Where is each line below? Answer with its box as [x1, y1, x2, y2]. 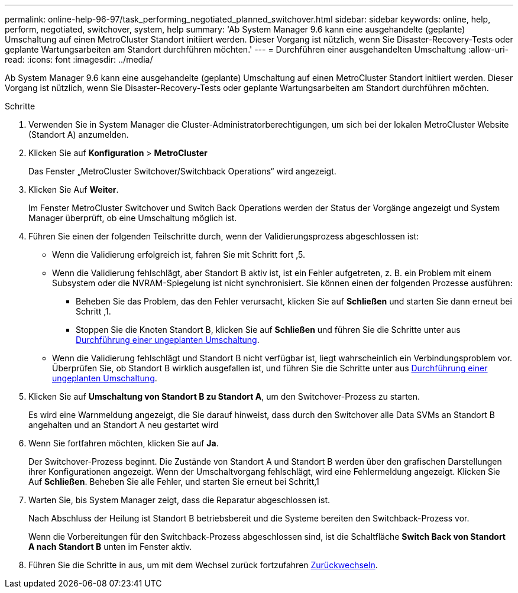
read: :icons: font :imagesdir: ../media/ [5, 54, 153, 64]
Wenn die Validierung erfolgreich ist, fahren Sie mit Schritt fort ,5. [52, 249, 306, 260]
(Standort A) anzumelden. [28, 129, 129, 140]
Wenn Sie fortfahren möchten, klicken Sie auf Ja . [28, 438, 219, 448]
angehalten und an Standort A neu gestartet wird [28, 420, 219, 430]
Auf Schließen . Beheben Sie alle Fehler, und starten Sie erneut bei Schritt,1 [28, 477, 319, 487]
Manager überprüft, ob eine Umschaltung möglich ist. [28, 213, 237, 223]
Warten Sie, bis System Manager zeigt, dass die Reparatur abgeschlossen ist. [28, 495, 331, 505]
